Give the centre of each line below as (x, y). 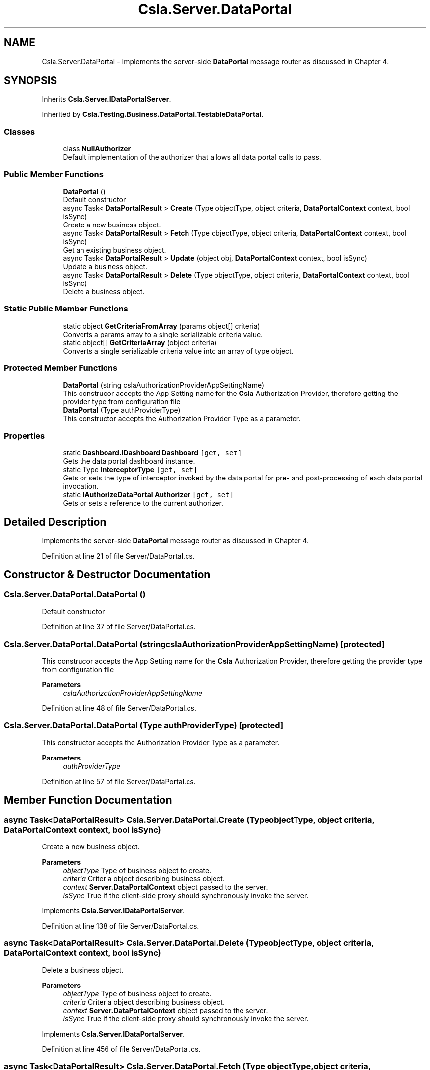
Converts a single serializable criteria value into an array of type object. (178, 351)
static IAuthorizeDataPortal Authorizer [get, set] (148, 495)
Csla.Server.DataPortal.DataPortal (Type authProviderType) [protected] (144, 725)
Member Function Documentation (88, 800)
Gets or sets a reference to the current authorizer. (143, 503)
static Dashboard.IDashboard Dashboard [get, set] (152, 453)
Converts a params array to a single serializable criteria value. (163, 334)
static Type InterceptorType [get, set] (130, 470)
